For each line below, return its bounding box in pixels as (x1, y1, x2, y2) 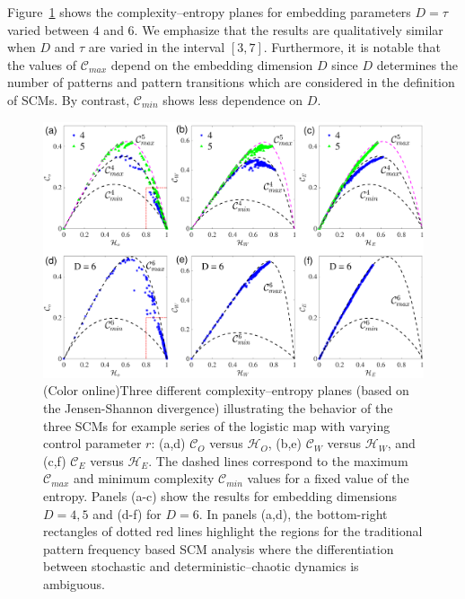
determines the (376, 55, 459, 74)
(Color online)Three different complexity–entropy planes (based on (43, 381, 409, 400)
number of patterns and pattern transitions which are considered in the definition (7, 73, 455, 92)
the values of (7, 55, 77, 74)
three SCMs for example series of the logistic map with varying (43, 416, 390, 435)
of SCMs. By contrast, (7, 90, 130, 109)
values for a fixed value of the (247, 469, 409, 488)
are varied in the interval (88, 38, 225, 57)
